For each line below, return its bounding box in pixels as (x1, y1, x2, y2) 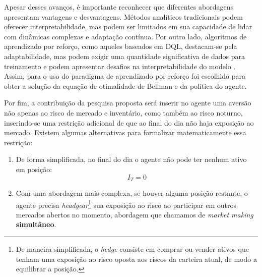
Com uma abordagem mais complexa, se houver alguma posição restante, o (16, 187, 248, 198)
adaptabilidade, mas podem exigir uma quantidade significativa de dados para (4, 50, 245, 61)
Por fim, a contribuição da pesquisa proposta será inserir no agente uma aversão (4, 97, 251, 108)
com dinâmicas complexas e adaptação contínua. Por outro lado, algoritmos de (4, 31, 247, 41)
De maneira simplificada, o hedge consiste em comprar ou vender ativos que (16, 243, 249, 254)
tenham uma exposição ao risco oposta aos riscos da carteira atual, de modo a (16, 253, 257, 264)
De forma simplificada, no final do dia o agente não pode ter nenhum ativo (16, 154, 247, 164)
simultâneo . (16, 219, 56, 230)
